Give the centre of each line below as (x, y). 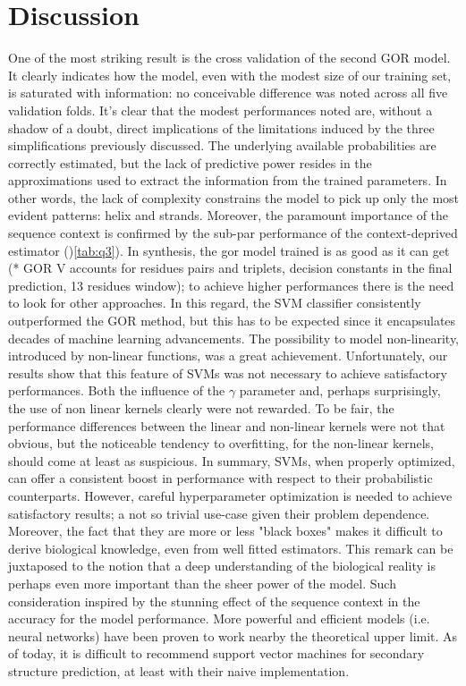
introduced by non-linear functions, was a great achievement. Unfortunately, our (228, 356)
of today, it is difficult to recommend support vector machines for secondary (216, 653)
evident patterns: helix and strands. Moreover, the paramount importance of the (229, 215)
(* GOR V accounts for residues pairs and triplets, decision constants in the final (230, 268)
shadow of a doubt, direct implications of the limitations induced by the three (221, 127)
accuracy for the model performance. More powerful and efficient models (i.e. (219, 618)
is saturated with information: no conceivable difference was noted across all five (228, 93)
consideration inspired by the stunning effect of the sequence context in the (214, 601)
